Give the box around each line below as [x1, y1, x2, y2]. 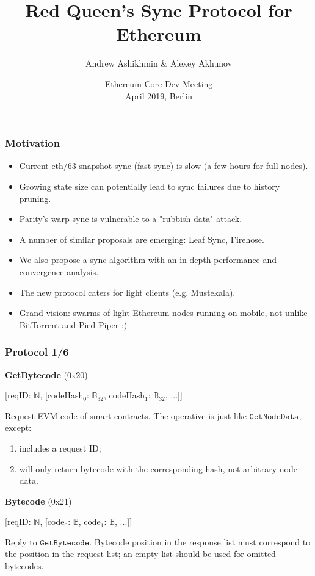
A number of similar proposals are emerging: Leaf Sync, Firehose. [19, 232, 264, 245]
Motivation [5, 135, 60, 151]
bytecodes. [5, 560, 44, 572]
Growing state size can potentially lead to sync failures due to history [19, 179, 280, 192]
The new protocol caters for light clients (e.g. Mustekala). [19, 286, 236, 298]
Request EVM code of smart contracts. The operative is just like [5, 409, 247, 422]
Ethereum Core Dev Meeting [104, 77, 213, 90]
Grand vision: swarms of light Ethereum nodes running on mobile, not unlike [19, 306, 308, 319]
